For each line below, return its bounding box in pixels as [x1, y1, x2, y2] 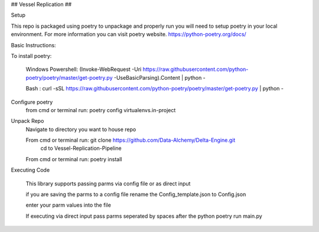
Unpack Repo [11, 117, 44, 125]
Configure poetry [11, 98, 53, 106]
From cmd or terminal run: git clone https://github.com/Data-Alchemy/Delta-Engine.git [25, 136, 236, 144]
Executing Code [11, 166, 50, 174]
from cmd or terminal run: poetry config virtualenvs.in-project [25, 106, 176, 113]
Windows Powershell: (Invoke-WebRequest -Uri [25, 66, 142, 73]
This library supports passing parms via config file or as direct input [25, 180, 191, 187]
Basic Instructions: [11, 41, 56, 48]
